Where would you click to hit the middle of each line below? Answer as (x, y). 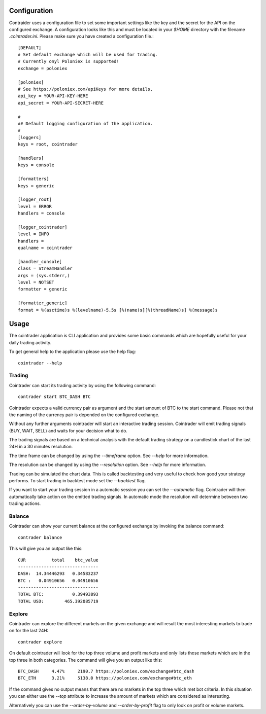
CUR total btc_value (58, 560)
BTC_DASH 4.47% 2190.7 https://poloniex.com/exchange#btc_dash (106, 671)
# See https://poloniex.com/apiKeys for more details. (85, 89)
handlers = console (41, 214)
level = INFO (33, 234)
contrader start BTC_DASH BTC (54, 397)
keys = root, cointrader (48, 144)
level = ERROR (35, 206)
